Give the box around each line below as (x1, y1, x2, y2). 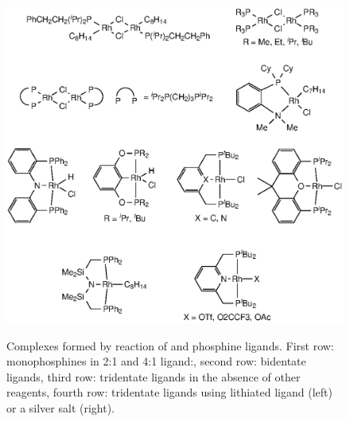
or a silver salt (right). (6, 399, 115, 416)
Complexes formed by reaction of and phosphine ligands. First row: (6, 337, 334, 354)
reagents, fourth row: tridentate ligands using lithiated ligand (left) (6, 384, 332, 401)
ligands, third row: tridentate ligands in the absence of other (6, 368, 301, 385)
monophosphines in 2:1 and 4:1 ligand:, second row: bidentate (6, 353, 306, 369)
